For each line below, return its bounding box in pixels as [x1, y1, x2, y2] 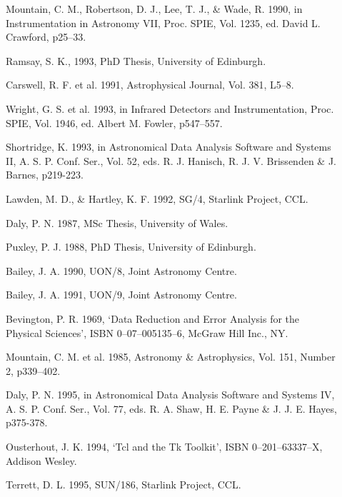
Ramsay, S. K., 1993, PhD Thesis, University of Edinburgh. [6, 53, 266, 68]
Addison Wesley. [6, 453, 77, 468]
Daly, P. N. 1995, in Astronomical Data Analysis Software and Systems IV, [6, 387, 335, 402]
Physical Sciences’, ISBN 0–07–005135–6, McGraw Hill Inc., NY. [6, 325, 288, 340]
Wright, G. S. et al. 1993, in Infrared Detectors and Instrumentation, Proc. [6, 101, 334, 116]
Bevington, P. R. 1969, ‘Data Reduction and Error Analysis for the [6, 311, 300, 326]
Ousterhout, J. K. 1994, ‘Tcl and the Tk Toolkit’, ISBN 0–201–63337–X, [6, 439, 323, 454]
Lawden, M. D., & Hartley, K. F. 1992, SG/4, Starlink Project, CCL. [6, 191, 308, 206]
